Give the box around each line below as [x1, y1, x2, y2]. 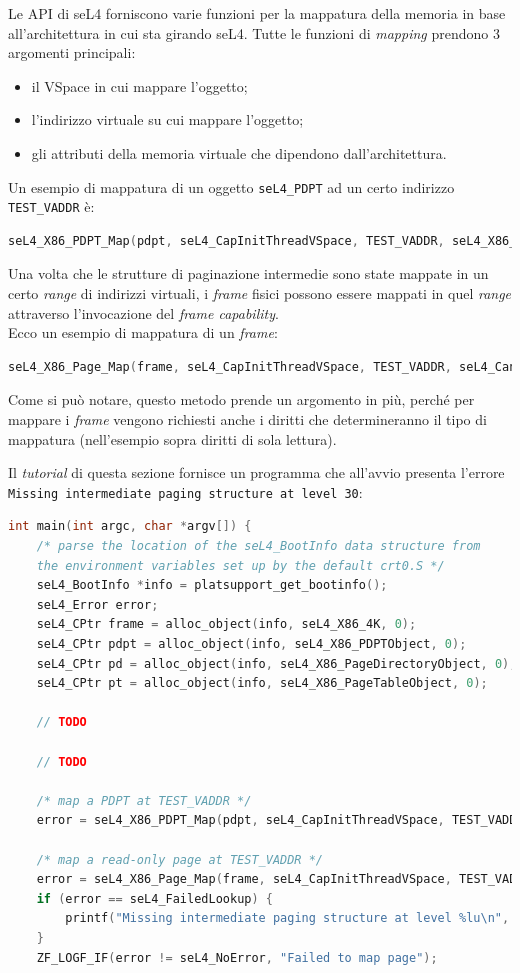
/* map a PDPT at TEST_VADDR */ [36, 793, 252, 808]
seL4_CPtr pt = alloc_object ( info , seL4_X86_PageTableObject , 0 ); [36, 676, 488, 691]
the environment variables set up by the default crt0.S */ [36, 558, 445, 573]
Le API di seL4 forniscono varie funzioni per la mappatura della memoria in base [8, 3, 506, 23]
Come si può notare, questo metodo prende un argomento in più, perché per [8, 389, 475, 410]
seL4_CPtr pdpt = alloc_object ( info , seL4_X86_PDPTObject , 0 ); [36, 637, 467, 652]
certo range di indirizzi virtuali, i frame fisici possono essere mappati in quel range [8, 283, 512, 304]
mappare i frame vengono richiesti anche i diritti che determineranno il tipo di [8, 409, 487, 430]
